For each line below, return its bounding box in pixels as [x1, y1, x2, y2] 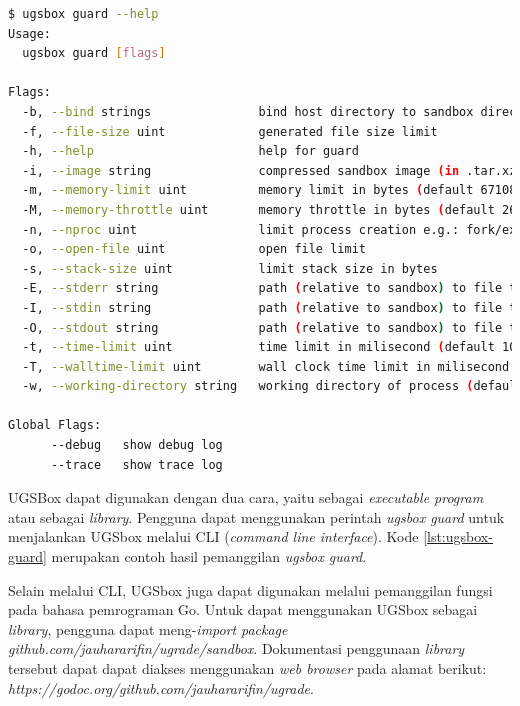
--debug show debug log [50, 438, 223, 453]
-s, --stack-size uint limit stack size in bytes [22, 261, 438, 276]
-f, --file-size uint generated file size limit [22, 124, 438, 139]
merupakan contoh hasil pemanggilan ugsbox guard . [51, 546, 367, 567]
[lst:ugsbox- [423, 526, 493, 547]
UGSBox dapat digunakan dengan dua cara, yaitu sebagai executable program [8, 487, 484, 508]
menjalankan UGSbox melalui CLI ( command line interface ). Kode [8, 526, 419, 547]
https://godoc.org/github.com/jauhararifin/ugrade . [8, 677, 314, 698]
